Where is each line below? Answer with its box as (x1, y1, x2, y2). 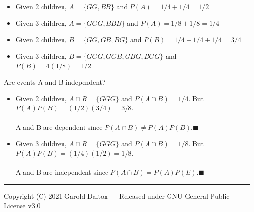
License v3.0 (4, 200, 41, 211)
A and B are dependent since (15, 122, 103, 132)
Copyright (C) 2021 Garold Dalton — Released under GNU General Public (4, 191, 230, 201)
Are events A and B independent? (4, 77, 106, 87)
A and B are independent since (15, 167, 108, 177)
